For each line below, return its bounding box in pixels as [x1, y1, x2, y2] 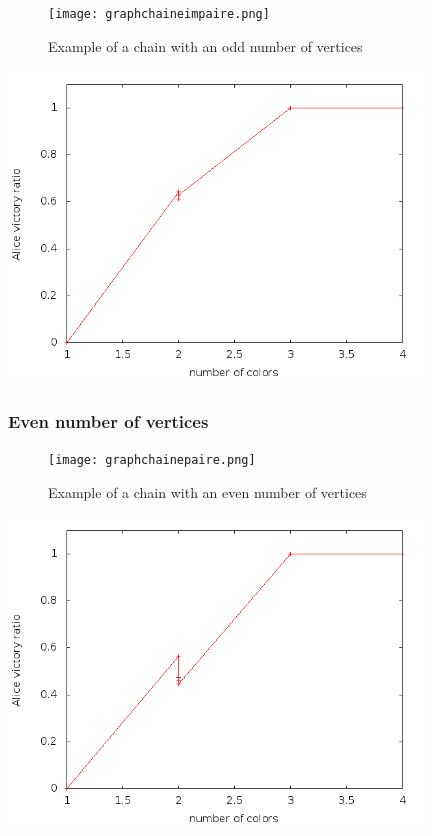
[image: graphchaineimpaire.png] [48, 7, 270, 21]
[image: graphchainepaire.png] [48, 452, 256, 467]
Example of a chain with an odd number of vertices [48, 35, 363, 56]
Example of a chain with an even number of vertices [48, 481, 367, 502]
